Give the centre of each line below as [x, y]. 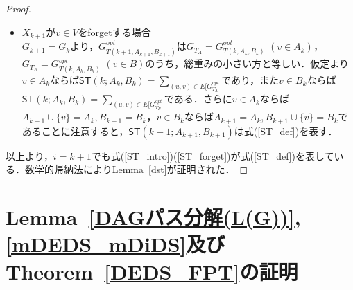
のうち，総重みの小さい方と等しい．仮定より [247, 63]
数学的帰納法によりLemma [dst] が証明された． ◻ [136, 169]
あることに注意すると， [75, 130]
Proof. [18, 8]
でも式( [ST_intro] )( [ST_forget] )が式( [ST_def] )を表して [213, 155]
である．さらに [198, 98]
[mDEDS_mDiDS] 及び [115, 244]
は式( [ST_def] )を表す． [286, 130]
